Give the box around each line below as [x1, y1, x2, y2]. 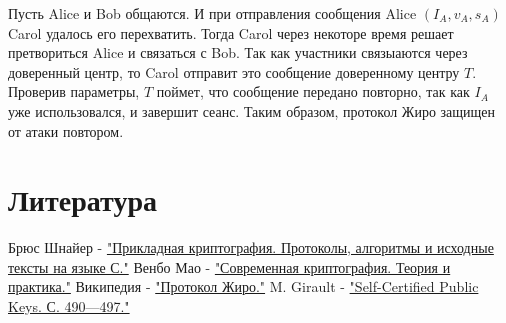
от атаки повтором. [8, 120, 124, 141]
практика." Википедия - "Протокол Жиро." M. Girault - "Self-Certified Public [8, 276, 479, 297]
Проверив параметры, [8, 81, 140, 102]
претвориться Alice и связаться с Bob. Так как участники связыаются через [8, 42, 468, 63]
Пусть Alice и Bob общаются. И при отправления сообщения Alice [8, 3, 417, 23]
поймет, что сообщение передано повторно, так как [156, 81, 470, 102]
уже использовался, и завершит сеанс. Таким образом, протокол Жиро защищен [8, 100, 496, 121]
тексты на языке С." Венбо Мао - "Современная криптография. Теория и [8, 256, 451, 277]
